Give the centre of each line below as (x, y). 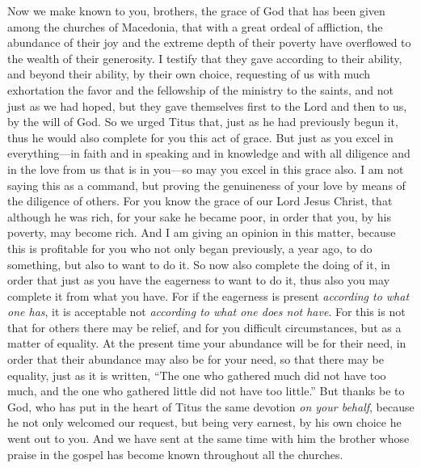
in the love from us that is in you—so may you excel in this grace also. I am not (206, 169)
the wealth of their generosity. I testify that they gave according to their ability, (205, 58)
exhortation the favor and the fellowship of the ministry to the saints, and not (201, 89)
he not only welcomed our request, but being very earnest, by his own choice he (204, 422)
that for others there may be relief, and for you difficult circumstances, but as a (204, 327)
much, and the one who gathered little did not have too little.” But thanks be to (206, 391)
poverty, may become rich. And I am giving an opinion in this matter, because (202, 232)
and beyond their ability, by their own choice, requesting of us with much (189, 74)
